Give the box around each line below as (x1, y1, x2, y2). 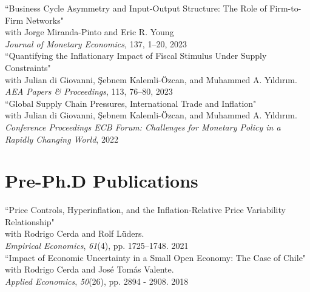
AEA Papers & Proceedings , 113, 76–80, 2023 (5, 85, 173, 98)
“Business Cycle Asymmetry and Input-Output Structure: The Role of (5, 2, 267, 14)
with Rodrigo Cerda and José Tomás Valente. (5, 263, 174, 276)
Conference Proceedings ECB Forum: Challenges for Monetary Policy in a (5, 120, 281, 133)
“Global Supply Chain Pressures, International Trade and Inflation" (5, 97, 257, 109)
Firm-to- (269, 2, 302, 14)
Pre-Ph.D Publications (5, 168, 198, 193)
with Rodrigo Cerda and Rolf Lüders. (5, 227, 144, 240)
